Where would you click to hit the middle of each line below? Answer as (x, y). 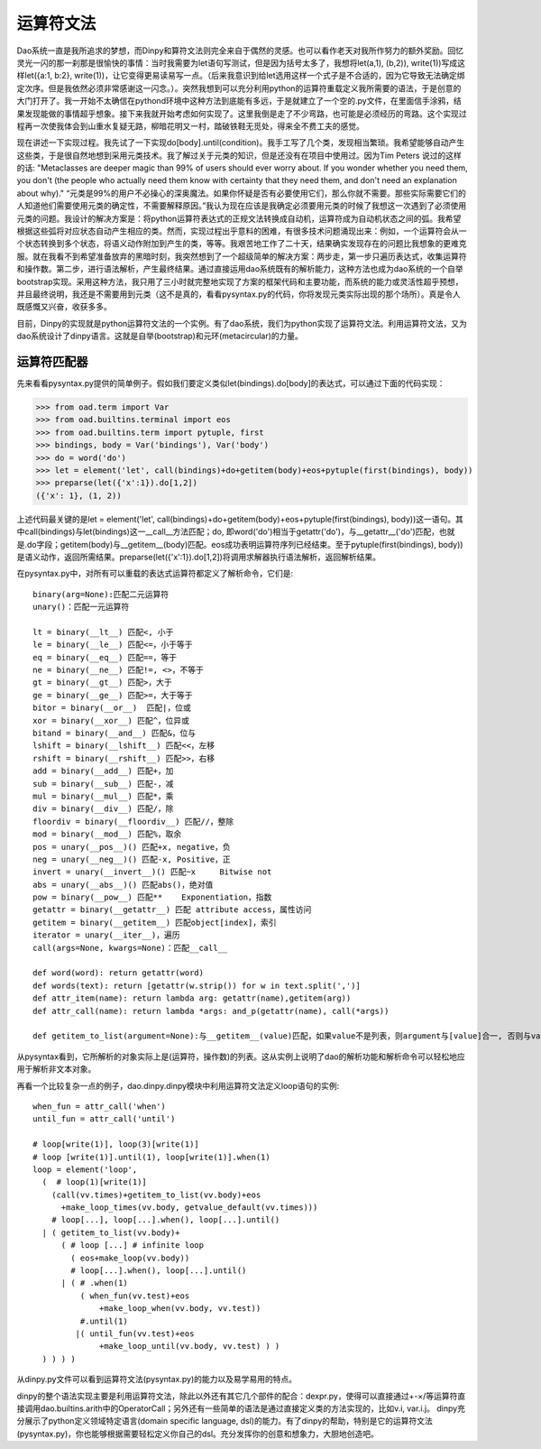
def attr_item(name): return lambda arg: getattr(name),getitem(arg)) (192, 998)
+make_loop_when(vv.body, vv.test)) (180, 1309)
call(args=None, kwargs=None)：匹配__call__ (130, 948)
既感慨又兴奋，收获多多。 (64, 307)
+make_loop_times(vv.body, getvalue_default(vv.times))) (189, 1208)
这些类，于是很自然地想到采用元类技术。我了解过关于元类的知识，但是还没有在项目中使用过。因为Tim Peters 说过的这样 (239, 155)
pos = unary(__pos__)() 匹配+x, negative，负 (132, 847)
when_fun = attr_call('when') (100, 1106)
